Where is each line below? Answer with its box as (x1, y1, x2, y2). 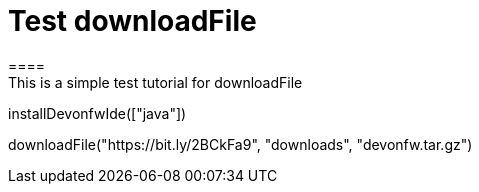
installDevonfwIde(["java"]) (8, 104, 187, 122)
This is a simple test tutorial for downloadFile (8, 73, 303, 91)
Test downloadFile (8, 4, 257, 38)
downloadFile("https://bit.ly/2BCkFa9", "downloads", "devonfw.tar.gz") (8, 135, 473, 153)
